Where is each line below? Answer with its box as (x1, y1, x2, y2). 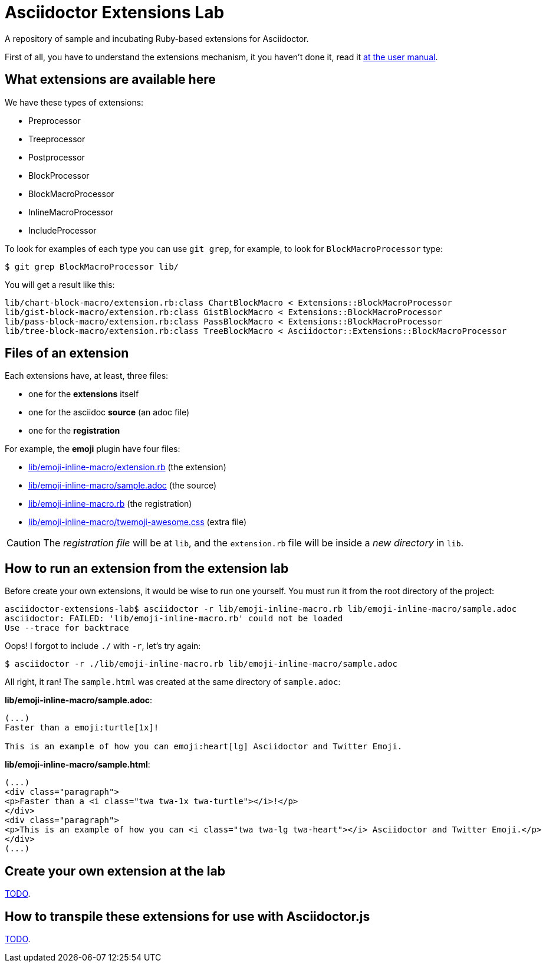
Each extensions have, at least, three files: (5, 371, 169, 381)
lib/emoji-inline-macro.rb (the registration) (28, 499, 192, 509)
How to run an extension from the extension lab (5, 560, 289, 576)
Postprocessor (28, 152, 85, 162)
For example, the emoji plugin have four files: (5, 444, 180, 454)
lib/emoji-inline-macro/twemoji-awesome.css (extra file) (28, 517, 247, 527)
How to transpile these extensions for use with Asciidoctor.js (5, 909, 370, 924)
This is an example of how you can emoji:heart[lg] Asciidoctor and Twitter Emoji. (5, 742, 403, 752)
